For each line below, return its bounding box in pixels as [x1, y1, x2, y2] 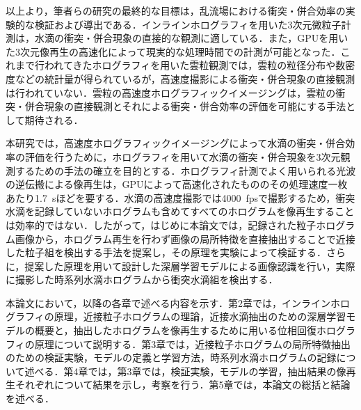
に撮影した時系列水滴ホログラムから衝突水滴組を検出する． [6, 272, 278, 287]
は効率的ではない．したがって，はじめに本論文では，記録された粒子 [6, 217, 316, 232]
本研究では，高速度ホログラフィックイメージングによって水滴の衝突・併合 [6, 136, 346, 150]
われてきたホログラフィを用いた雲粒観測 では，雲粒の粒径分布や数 [44, 58, 346, 72]
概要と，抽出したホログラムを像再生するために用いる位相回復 [34, 323, 317, 338]
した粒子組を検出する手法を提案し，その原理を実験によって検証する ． [6, 245, 326, 260]
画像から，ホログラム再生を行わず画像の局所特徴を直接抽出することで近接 [15, 231, 355, 246]
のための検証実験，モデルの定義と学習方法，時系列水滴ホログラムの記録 [6, 350, 337, 365]
